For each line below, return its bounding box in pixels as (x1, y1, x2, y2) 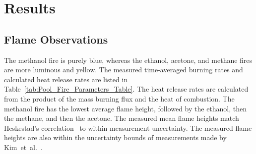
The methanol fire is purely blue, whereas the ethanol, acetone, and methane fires (4, 54, 253, 65)
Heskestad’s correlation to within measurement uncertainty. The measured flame (4, 122, 252, 133)
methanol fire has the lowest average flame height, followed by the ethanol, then (4, 103, 247, 113)
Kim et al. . (4, 142, 43, 152)
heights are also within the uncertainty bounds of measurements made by (4, 132, 227, 143)
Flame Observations (4, 31, 108, 47)
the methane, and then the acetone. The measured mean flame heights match (4, 113, 239, 123)
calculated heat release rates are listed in (4, 74, 128, 84)
